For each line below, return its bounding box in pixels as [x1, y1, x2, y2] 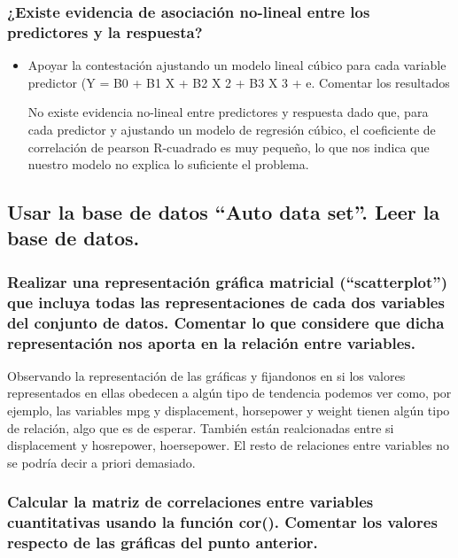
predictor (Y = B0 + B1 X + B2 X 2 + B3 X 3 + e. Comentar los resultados [27, 73, 450, 91]
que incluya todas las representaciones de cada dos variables [7, 291, 445, 313]
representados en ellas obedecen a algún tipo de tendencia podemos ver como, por [7, 384, 452, 402]
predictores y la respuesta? [7, 20, 203, 43]
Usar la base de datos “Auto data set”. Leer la [7, 198, 440, 226]
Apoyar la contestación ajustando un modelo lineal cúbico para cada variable [27, 56, 446, 74]
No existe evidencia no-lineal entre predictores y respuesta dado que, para [27, 103, 429, 121]
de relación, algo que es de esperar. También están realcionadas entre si [7, 418, 394, 437]
